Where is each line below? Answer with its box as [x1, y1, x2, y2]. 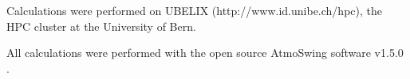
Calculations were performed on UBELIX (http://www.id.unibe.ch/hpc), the [6, 2, 382, 18]
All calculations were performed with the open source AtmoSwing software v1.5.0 [6, 44, 404, 61]
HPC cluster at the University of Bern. [6, 17, 196, 34]
